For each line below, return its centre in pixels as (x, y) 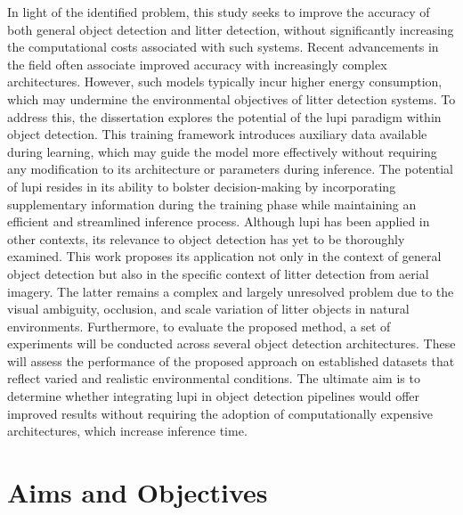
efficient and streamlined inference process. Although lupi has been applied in (219, 221)
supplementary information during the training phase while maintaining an (212, 204)
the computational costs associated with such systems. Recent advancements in (223, 47)
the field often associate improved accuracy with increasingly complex (197, 64)
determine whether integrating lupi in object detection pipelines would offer (214, 396)
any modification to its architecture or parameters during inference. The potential (230, 169)
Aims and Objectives (138, 492)
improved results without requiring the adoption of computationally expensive (220, 413)
